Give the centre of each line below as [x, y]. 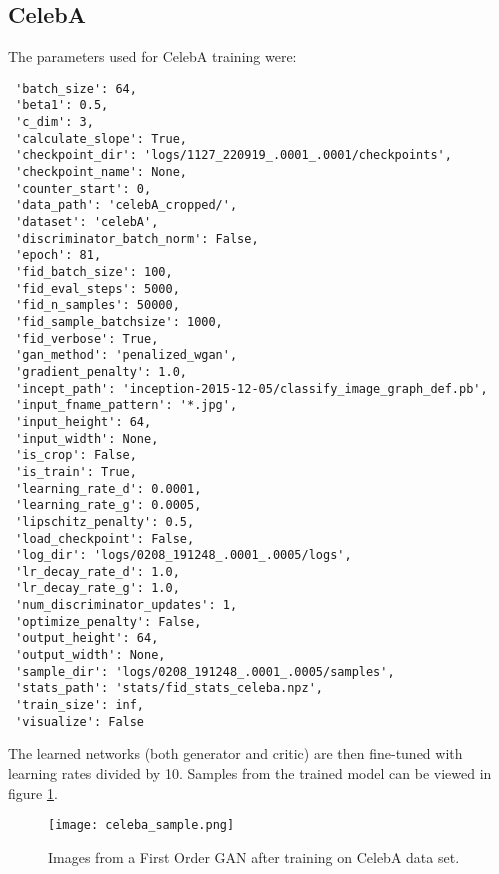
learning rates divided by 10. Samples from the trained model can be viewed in [250, 772]
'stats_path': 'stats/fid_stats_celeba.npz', [169, 688]
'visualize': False [80, 721]
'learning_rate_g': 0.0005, [108, 505]
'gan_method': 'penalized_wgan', [126, 355]
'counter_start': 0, [83, 188]
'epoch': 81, [58, 255]
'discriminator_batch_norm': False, [137, 238]
